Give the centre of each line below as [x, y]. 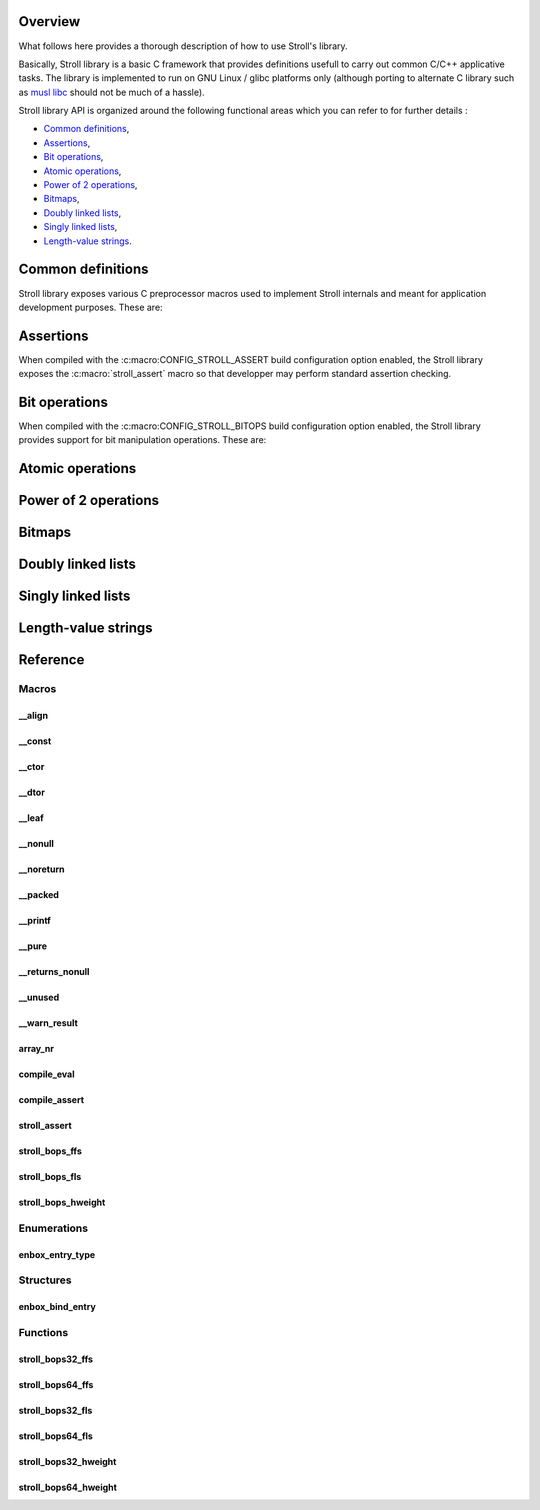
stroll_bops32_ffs [56, 1359]
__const [35, 741]
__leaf [31, 818]
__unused [39, 997]
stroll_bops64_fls [56, 1436]
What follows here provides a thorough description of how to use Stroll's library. [183, 46]
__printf [35, 921]
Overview [49, 21]
